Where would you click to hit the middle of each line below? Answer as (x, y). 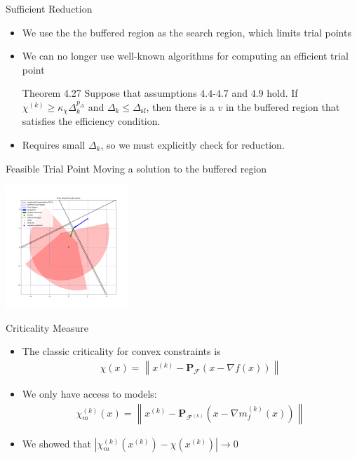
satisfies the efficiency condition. (91, 121)
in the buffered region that (283, 106)
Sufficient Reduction (49, 8)
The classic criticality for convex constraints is (121, 351)
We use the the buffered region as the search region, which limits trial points (187, 32)
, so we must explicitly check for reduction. (193, 145)
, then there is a (180, 106)
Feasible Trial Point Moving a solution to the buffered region (136, 168)
